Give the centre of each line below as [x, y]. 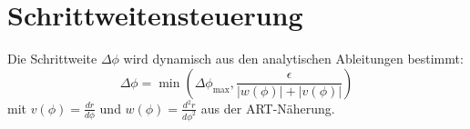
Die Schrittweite [52, 59]
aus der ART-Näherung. [268, 108]
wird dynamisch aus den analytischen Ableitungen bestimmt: [293, 59]
